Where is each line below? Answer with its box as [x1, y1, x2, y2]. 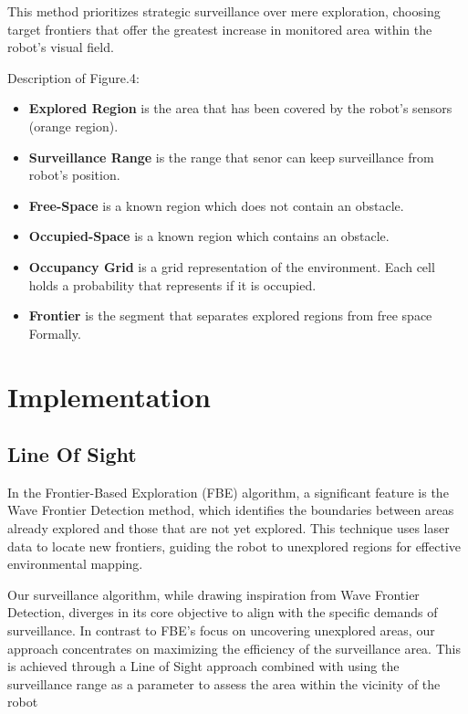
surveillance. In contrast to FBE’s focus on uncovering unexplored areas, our [7, 621, 435, 640]
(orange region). [28, 116, 119, 135]
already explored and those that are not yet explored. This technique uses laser [7, 519, 450, 538]
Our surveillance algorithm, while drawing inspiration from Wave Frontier [7, 584, 420, 604]
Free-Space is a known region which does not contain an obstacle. [28, 195, 404, 215]
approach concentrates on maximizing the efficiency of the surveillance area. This [7, 638, 461, 657]
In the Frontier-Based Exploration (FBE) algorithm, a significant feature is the [7, 482, 449, 501]
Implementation [7, 377, 211, 415]
